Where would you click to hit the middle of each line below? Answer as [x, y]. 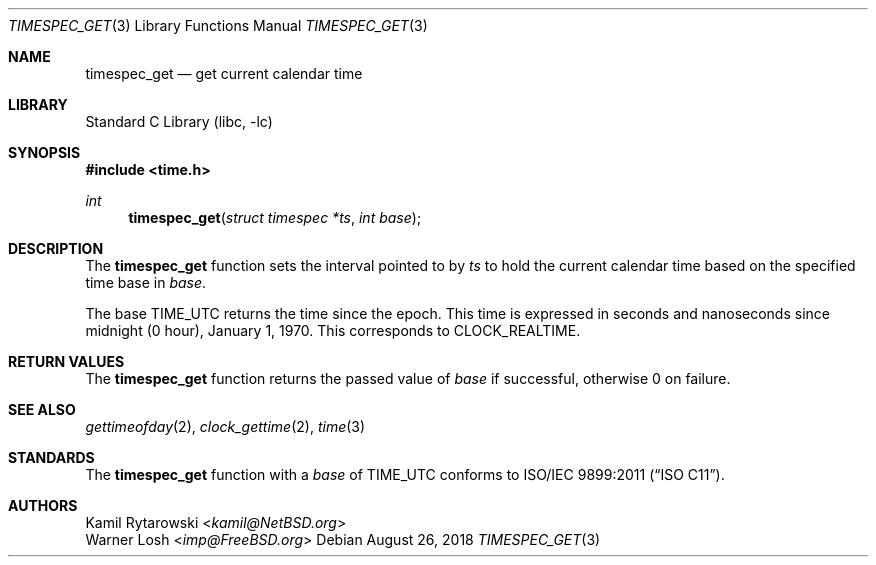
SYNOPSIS [44, 152]
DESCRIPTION [56, 248]
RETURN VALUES [66, 361]
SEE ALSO [42, 409]
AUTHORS [43, 505]
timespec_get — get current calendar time [224, 73]
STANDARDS [51, 457]
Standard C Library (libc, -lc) [179, 121]
